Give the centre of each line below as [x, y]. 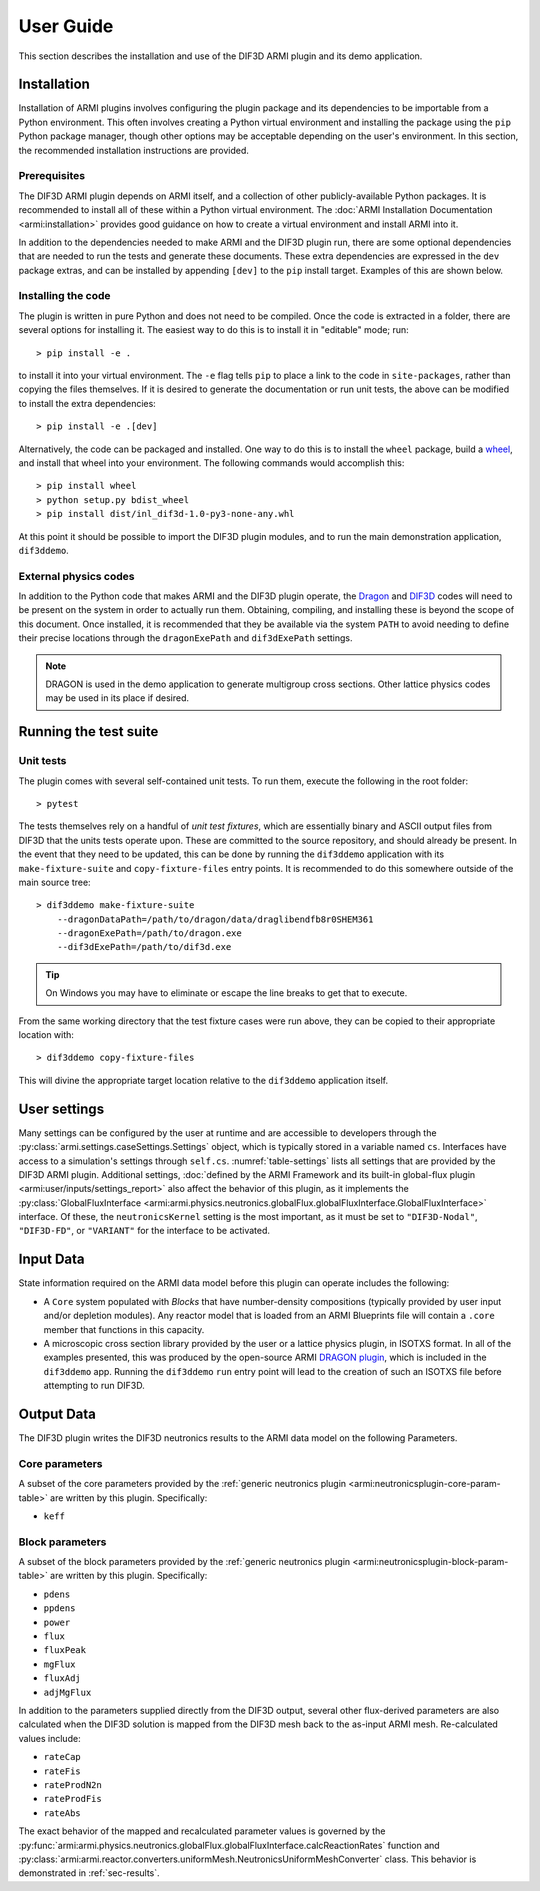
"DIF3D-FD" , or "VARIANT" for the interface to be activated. [144, 1231]
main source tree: [54, 882]
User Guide [66, 26]
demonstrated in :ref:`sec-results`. [89, 1873]
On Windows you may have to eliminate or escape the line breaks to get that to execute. [226, 993]
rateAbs [62, 1813]
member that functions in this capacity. [124, 1329]
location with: [46, 1035]
